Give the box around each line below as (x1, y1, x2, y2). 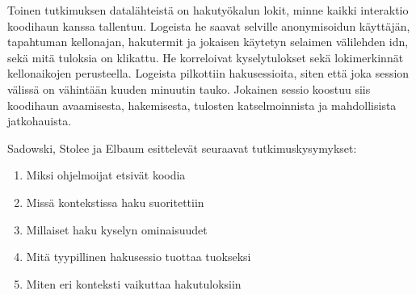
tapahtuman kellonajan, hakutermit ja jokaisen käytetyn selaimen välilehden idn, (7, 33, 409, 50)
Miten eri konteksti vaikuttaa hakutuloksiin (26, 275, 242, 292)
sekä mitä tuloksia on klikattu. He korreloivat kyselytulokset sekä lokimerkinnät (7, 48, 404, 65)
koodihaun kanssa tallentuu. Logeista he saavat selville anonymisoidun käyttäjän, (7, 17, 410, 34)
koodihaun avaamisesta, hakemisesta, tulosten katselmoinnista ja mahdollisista (7, 96, 397, 113)
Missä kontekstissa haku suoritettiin (26, 193, 204, 210)
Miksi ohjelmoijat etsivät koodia (26, 166, 186, 183)
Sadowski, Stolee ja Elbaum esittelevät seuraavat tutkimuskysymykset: (7, 139, 357, 156)
